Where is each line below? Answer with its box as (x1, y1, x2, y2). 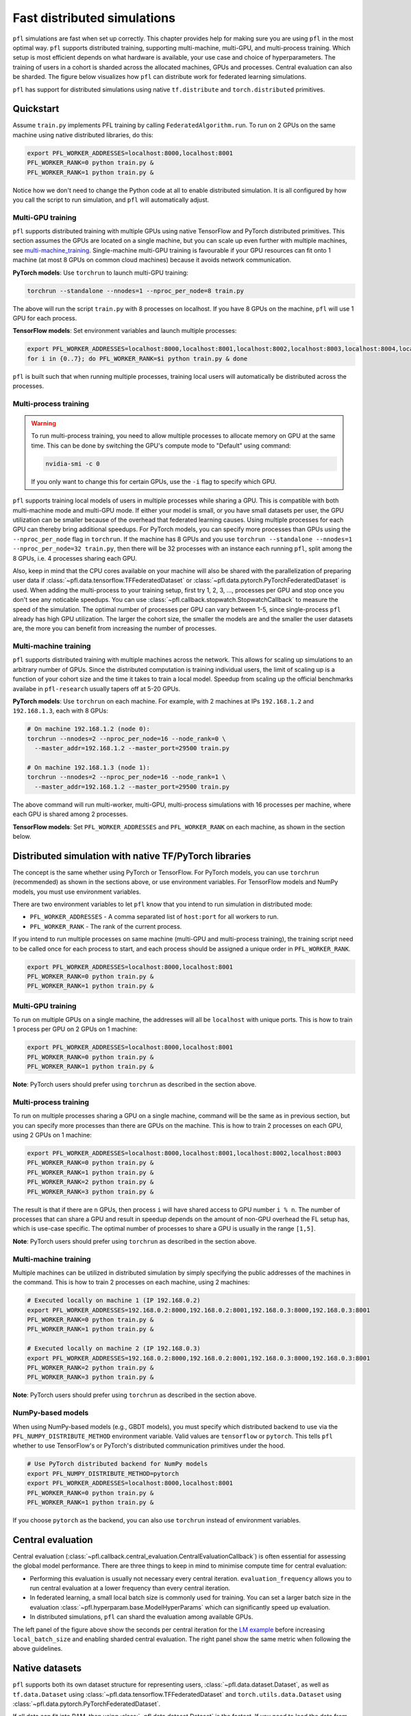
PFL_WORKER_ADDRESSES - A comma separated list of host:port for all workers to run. (29, 913, 279, 921)
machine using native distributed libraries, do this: (12, 130, 153, 139)
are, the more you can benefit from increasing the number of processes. (12, 625, 217, 633)
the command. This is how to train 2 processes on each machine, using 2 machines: (12, 1278, 250, 1286)
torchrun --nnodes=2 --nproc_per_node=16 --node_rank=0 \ (27, 734, 226, 743)
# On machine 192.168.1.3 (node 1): (27, 763, 151, 772)
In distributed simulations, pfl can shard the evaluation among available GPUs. (29, 1613, 253, 1621)
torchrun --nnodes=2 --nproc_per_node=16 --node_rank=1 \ (27, 773, 226, 781)
